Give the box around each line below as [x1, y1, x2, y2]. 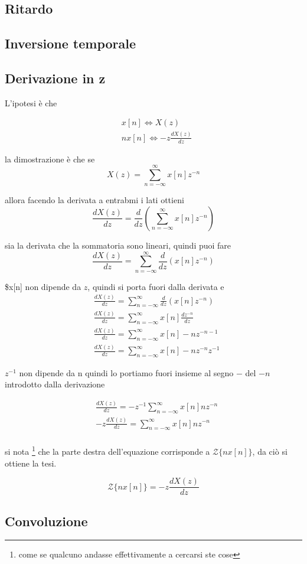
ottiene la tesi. [5, 457, 57, 469]
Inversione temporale [5, 34, 136, 53]
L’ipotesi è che [5, 96, 57, 109]
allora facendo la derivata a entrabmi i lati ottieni [5, 194, 184, 206]
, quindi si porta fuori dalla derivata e [87, 280, 224, 292]
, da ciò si [252, 445, 288, 458]
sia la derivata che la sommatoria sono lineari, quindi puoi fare [5, 239, 231, 251]
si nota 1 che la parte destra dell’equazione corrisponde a [5, 444, 210, 458]
